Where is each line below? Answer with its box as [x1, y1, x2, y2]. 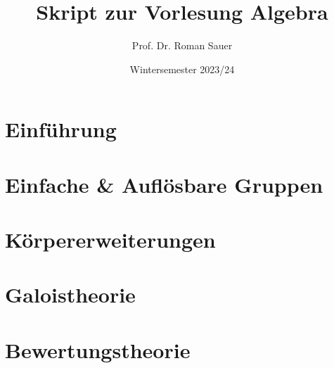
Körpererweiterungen [5, 225, 216, 254]
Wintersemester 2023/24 [129, 61, 235, 76]
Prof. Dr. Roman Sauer [131, 38, 233, 53]
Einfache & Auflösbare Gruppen [5, 170, 323, 198]
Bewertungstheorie [5, 335, 191, 364]
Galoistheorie [5, 280, 136, 309]
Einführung [5, 115, 117, 144]
